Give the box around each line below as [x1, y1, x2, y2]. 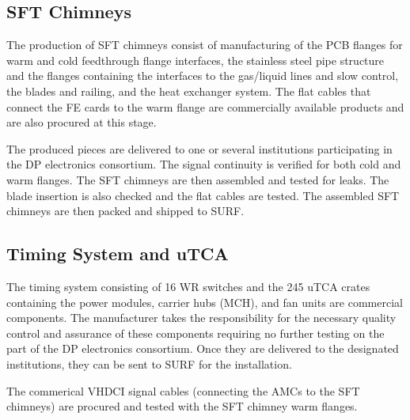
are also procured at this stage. [6, 114, 157, 131]
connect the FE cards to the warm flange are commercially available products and [6, 98, 404, 115]
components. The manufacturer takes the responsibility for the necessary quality [6, 309, 397, 326]
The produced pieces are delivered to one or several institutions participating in [6, 140, 393, 157]
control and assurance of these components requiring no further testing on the [6, 324, 385, 341]
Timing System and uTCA [6, 241, 229, 266]
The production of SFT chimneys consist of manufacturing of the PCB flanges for [6, 36, 403, 53]
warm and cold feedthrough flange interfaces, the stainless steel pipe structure [6, 51, 385, 68]
